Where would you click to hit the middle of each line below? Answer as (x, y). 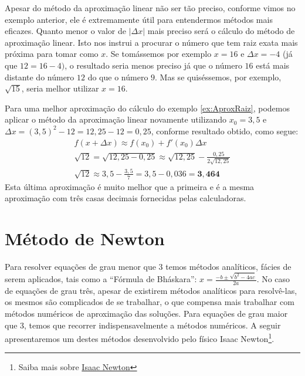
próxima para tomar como (52, 54)
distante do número (40, 77)
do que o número (118, 77)
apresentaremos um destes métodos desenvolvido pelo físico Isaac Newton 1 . (140, 338)
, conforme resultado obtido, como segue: (225, 131)
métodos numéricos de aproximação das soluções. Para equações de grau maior (146, 314)
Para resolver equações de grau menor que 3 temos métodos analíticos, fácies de (148, 267)
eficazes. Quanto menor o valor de (66, 31)
